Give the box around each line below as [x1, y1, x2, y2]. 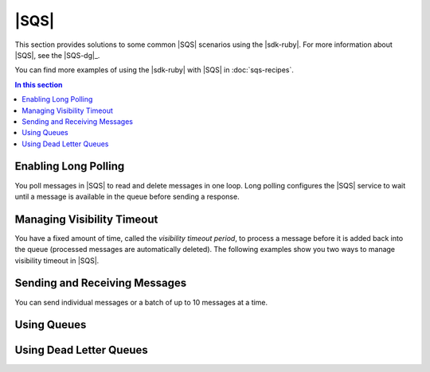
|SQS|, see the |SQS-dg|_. [14, 50, 100, 60]
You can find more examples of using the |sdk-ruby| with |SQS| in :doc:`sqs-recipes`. [14, 65, 295, 75]
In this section [14, 79, 63, 89]
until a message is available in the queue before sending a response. [14, 192, 240, 201]
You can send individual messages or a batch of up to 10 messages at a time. [14, 297, 268, 307]
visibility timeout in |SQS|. [14, 255, 100, 265]
